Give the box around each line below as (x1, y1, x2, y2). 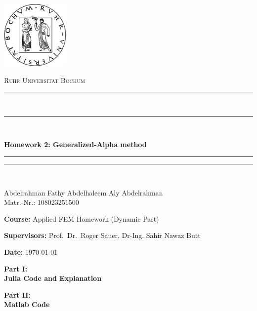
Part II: (4, 289, 31, 300)
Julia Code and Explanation (4, 273, 102, 283)
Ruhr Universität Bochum (4, 75, 85, 85)
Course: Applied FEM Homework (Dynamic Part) (4, 213, 159, 224)
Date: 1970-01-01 (4, 246, 58, 257)
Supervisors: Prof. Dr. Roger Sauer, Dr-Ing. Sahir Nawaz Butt (4, 230, 201, 240)
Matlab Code (4, 299, 50, 310)
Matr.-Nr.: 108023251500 (4, 197, 79, 207)
